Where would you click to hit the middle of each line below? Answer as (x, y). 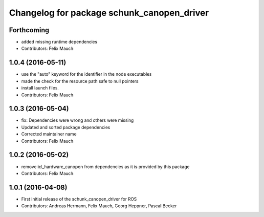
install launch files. (40, 88)
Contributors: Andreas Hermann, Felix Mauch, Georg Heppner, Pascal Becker (99, 206)
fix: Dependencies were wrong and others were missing (77, 120)
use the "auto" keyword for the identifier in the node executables (86, 74)
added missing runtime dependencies (59, 42)
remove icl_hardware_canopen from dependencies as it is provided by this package (106, 167)
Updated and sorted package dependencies (66, 127)
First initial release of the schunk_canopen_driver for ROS (79, 199)
